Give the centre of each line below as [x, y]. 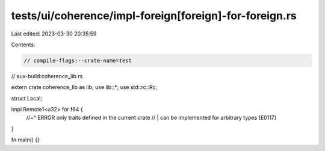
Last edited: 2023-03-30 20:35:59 [54, 34]
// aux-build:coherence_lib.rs [47, 76]
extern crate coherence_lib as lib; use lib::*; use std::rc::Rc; [84, 87]
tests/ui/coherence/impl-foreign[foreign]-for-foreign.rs [154, 16]
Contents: [23, 45]
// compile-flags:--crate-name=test [78, 60]
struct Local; [26, 98]
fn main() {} [26, 140]
